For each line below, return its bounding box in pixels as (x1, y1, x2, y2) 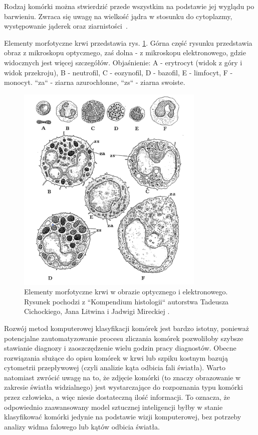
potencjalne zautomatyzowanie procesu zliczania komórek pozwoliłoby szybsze (4, 333, 243, 343)
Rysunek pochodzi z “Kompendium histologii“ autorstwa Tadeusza (24, 296, 229, 306)
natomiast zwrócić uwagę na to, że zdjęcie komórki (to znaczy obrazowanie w (4, 372, 241, 382)
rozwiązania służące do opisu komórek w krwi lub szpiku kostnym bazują (4, 352, 228, 363)
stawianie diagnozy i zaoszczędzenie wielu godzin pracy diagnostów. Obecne (4, 343, 236, 353)
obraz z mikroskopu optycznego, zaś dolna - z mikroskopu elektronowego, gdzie (4, 47, 246, 58)
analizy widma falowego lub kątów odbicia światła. (4, 421, 160, 431)
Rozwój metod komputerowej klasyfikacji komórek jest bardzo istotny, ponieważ (4, 322, 249, 333)
